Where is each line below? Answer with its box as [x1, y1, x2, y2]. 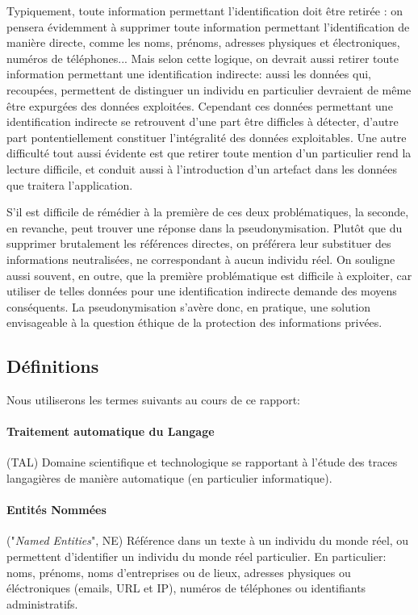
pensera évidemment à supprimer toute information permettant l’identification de [6, 18, 410, 35]
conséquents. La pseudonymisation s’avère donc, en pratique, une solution [6, 298, 371, 315]
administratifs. [6, 595, 78, 612]
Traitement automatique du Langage [6, 423, 215, 440]
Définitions [6, 354, 99, 379]
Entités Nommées [6, 501, 107, 518]
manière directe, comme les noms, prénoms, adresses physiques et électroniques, [6, 34, 400, 51]
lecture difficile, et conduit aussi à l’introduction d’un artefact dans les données [6, 160, 397, 177]
